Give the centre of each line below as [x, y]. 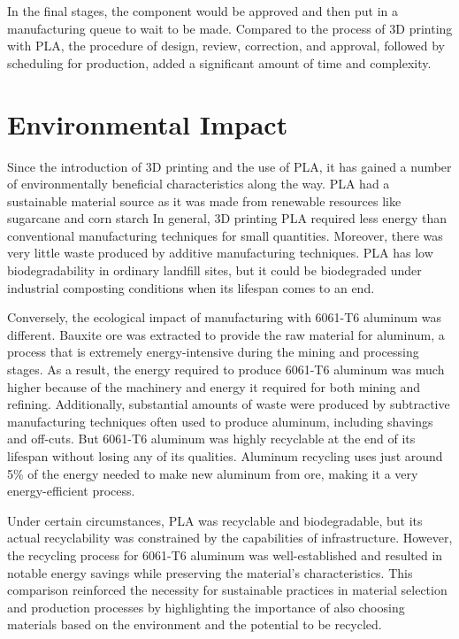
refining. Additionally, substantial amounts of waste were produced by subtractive [229, 404]
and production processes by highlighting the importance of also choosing [206, 607]
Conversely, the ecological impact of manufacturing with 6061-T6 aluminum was [224, 317]
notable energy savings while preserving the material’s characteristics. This [210, 572]
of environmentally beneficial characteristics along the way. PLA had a [199, 184]
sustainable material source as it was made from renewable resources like [204, 200]
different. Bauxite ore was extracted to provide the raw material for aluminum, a [226, 334]
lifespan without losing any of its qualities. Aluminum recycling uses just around [225, 456]
